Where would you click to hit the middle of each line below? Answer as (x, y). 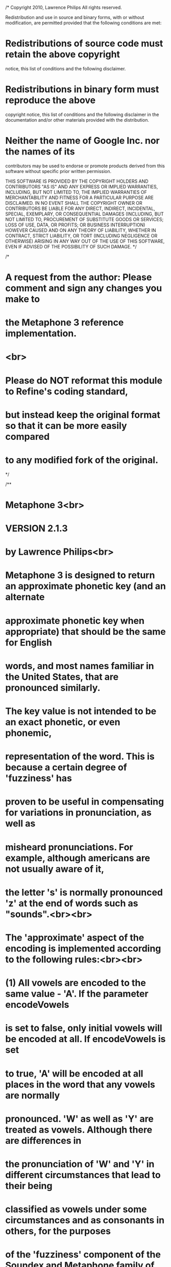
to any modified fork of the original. (82, 460)
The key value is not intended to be (81, 711)
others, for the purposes (58, 1231)
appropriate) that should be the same (86, 631)
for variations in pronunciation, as (78, 813)
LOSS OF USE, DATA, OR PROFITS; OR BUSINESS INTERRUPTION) (75, 225)
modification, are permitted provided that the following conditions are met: (83, 23)
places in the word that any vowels (80, 1084)
